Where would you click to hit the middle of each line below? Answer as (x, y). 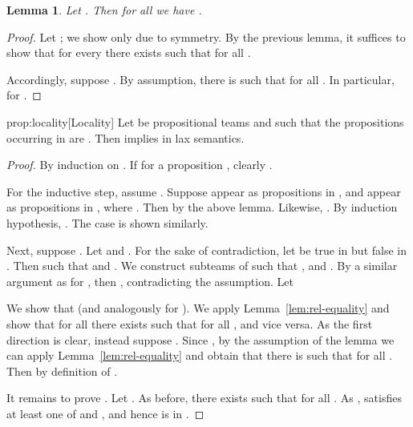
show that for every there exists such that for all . (129, 52)
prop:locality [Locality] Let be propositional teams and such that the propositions (205, 121)
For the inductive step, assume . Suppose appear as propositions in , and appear (204, 191)
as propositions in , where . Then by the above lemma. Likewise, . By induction (202, 207)
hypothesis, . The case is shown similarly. (107, 222)
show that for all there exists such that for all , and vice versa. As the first (190, 323)
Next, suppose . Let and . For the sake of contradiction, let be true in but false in (206, 250)
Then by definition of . (62, 371)
